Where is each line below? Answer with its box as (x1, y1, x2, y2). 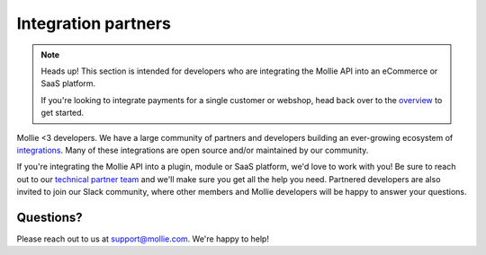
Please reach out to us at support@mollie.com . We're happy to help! (16, 233, 270, 244)
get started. (40, 108, 85, 119)
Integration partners (16, 13, 171, 33)
